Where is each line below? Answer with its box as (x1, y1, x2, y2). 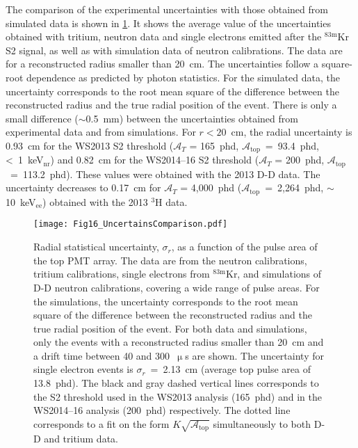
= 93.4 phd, (265, 138, 319, 152)
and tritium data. (44, 431, 118, 445)
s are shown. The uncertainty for (185, 348, 324, 362)
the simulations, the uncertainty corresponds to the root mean (33, 294, 298, 308)
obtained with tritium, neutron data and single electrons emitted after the (6, 29, 322, 44)
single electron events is (33, 362, 133, 376)
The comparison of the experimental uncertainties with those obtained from (6, 2, 328, 16)
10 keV (6, 194, 36, 209)
